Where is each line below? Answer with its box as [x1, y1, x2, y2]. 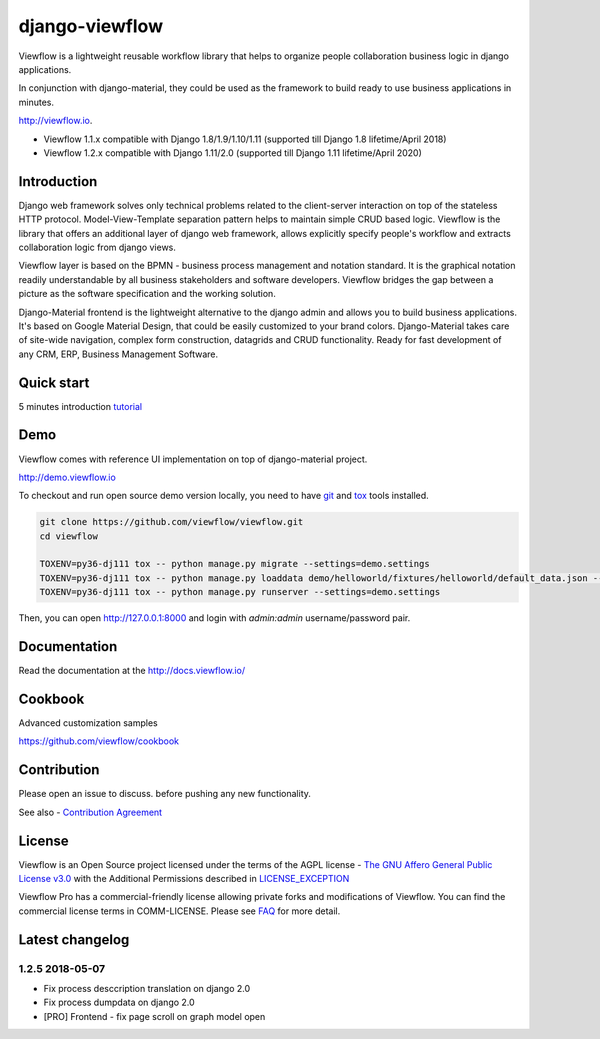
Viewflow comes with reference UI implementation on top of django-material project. [18, 453, 368, 465]
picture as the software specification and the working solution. [18, 288, 277, 300]
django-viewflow [18, 15, 164, 37]
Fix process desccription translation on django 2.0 [43, 982, 251, 994]
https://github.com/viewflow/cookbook [18, 735, 180, 747]
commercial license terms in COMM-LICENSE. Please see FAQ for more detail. [18, 905, 341, 917]
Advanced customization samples [18, 717, 159, 729]
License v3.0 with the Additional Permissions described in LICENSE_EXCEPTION [18, 873, 350, 885]
